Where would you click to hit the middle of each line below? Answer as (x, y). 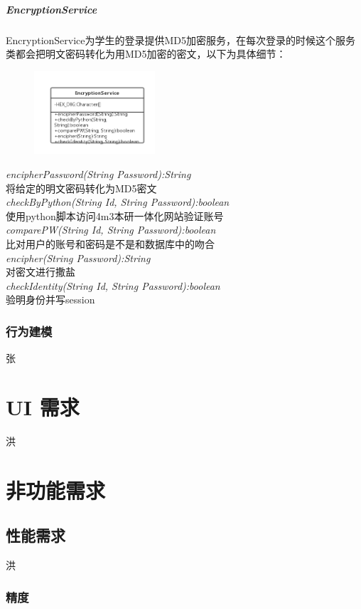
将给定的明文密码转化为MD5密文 (81, 188)
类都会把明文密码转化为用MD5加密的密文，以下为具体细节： (146, 54)
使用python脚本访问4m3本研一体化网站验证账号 (115, 215)
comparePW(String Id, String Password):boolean (111, 230)
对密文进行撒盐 (41, 272)
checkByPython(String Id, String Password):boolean (118, 202)
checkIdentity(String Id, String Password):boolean (113, 285)
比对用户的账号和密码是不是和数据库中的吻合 (110, 243)
